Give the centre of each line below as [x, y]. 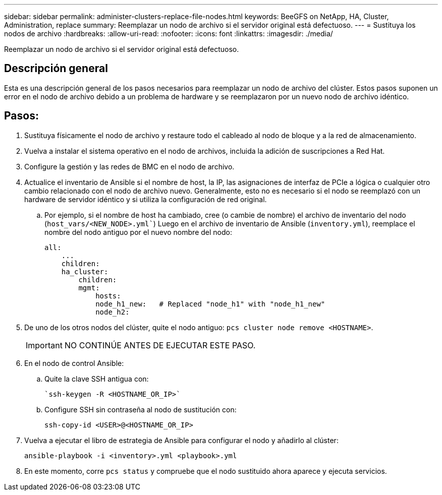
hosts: [108, 296]
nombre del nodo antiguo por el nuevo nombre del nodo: [138, 232]
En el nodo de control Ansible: [74, 363]
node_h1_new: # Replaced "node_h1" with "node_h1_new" [210, 304]
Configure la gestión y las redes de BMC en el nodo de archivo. [129, 166]
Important [44, 345]
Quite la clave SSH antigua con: [97, 379]
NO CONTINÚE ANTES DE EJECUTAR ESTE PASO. [160, 345]
